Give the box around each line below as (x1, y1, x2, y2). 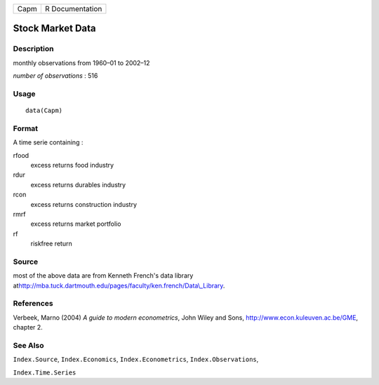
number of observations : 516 (13, 72, 98, 80)
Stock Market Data (13, 22, 96, 34)
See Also (13, 340, 44, 350)
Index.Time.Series (13, 368, 77, 377)
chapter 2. (13, 323, 44, 332)
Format (13, 123, 39, 133)
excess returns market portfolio (30, 219, 121, 228)
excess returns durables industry (30, 180, 126, 189)
